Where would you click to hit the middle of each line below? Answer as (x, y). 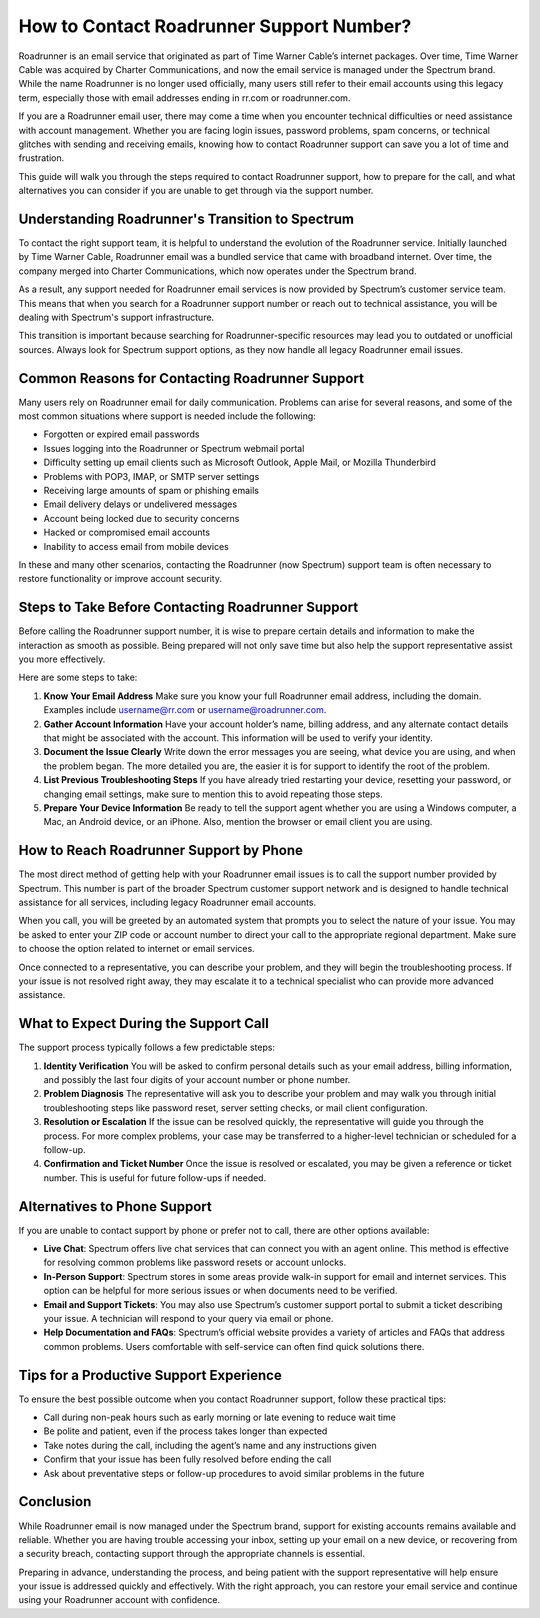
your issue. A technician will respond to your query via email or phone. (188, 1318)
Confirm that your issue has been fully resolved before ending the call (187, 1459)
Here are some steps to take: (78, 677)
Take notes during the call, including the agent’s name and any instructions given (210, 1445)
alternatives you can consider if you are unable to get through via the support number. (196, 191)
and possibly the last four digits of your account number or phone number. (197, 1079)
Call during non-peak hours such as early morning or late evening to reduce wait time (220, 1417)
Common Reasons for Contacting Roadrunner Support (191, 378)
